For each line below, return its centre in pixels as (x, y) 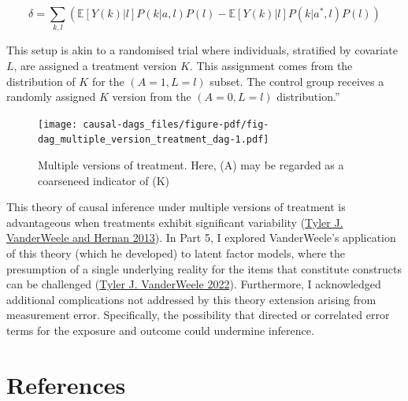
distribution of (41, 81)
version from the (152, 97)
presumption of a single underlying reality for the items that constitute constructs (204, 268)
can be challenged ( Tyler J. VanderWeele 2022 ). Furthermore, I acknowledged (194, 284)
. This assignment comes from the (271, 65)
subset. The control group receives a (297, 81)
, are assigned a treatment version (95, 65)
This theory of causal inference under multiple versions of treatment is (176, 207)
